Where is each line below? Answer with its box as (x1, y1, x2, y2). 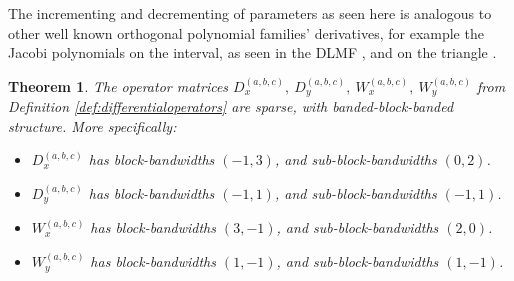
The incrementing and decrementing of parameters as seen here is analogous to (8, 3, 492, 23)
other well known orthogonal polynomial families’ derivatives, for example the (8, 22, 484, 43)
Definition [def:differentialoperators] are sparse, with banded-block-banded (8, 96, 454, 117)
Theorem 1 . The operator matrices (8, 75, 229, 96)
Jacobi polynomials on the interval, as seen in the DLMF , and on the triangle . (8, 42, 497, 63)
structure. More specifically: (8, 115, 177, 136)
